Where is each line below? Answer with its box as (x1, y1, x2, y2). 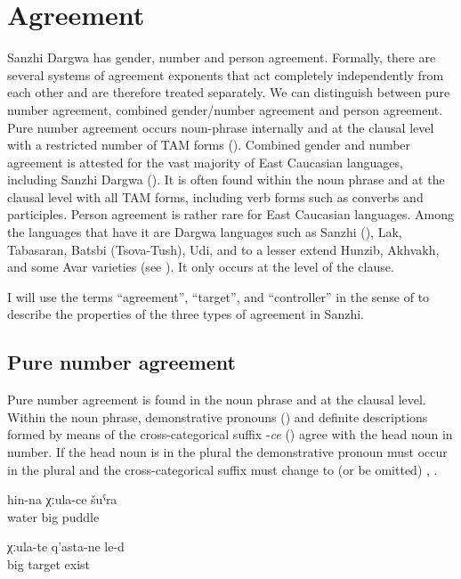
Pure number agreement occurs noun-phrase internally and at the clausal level (7, 118, 434, 136)
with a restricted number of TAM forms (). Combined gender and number (7, 135, 411, 154)
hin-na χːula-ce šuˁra (7, 490, 117, 509)
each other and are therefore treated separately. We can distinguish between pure (7, 83, 450, 102)
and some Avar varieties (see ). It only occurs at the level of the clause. (7, 257, 394, 276)
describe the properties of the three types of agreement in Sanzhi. (7, 305, 364, 323)
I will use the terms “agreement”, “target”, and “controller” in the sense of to (7, 287, 430, 306)
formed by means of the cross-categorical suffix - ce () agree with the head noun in (7, 425, 453, 444)
